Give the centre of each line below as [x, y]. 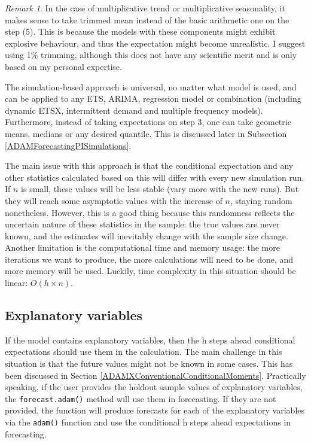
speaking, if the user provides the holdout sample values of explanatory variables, [154, 387]
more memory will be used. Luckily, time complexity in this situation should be [150, 271]
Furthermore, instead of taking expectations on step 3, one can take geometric [148, 122]
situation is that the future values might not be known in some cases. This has [149, 364]
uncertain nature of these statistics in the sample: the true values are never [142, 224]
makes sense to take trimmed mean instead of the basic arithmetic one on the [147, 19]
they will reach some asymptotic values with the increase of [114, 200]
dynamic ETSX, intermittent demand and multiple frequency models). [134, 110]
